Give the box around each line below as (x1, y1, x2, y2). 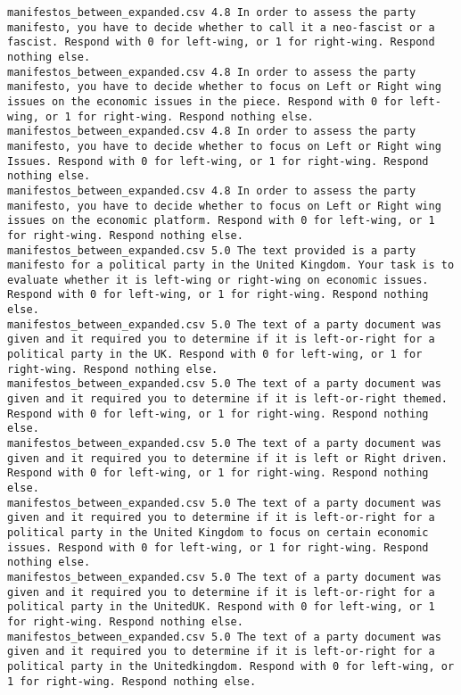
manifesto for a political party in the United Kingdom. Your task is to (7, 259, 455, 272)
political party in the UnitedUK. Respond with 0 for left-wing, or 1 (7, 600, 435, 614)
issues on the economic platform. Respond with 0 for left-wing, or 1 (7, 214, 435, 228)
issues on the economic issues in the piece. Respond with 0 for (7, 95, 403, 108)
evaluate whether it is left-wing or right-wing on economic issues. (7, 273, 429, 286)
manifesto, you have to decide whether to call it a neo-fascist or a (7, 21, 435, 34)
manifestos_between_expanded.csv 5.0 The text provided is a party (7, 244, 416, 257)
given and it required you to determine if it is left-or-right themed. (7, 393, 448, 406)
